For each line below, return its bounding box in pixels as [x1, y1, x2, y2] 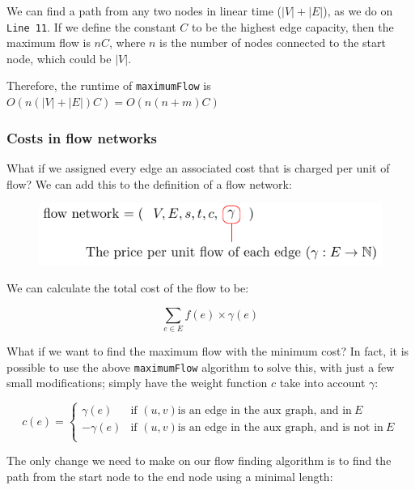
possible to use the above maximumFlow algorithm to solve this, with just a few [6, 358, 395, 375]
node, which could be [6, 49, 112, 66]
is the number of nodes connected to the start [159, 34, 386, 51]
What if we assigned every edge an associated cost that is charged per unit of [6, 159, 390, 176]
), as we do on [323, 2, 393, 19]
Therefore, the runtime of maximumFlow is [6, 77, 211, 94]
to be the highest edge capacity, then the [191, 18, 394, 35]
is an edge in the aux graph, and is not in [177, 422, 383, 434]
